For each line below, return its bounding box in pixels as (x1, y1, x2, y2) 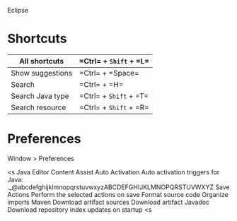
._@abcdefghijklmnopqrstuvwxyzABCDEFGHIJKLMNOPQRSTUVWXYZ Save (7, 183, 230, 191)
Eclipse (7, 6, 29, 14)
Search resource (11, 102, 67, 112)
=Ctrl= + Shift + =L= (79, 56, 150, 66)
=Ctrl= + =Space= (79, 68, 139, 78)
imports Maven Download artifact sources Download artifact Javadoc (7, 198, 210, 206)
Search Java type (11, 91, 69, 101)
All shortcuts (19, 56, 64, 66)
